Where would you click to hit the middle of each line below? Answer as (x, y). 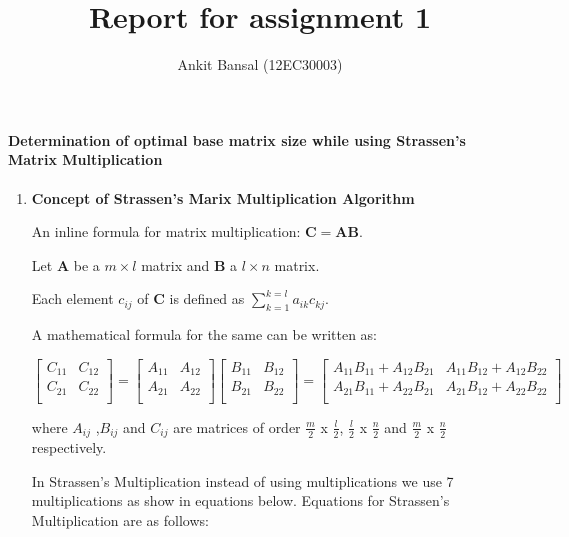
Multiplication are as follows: (120, 519)
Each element (72, 298)
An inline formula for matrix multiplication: (166, 231)
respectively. (69, 447)
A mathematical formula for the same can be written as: (204, 334)
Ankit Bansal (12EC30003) (260, 64)
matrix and (175, 264)
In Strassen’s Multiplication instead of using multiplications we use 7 (242, 480)
